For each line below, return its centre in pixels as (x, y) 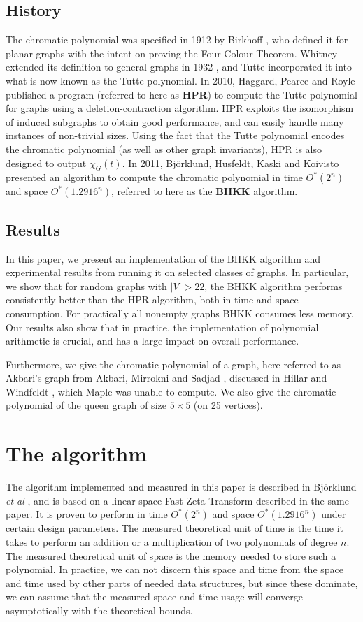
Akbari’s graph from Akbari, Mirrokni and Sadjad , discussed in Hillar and (166, 378)
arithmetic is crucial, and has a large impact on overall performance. (152, 341)
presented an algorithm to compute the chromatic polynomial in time (154, 177)
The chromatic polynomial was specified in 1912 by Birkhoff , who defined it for (177, 39)
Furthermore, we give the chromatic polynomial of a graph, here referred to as (173, 364)
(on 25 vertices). (228, 405)
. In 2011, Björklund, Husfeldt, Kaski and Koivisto (230, 162)
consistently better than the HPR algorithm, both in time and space (152, 299)
